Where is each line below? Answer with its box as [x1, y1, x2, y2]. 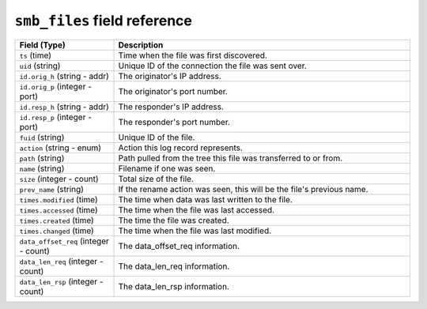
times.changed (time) [19, 225, 94, 236]
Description [118, 40, 164, 51]
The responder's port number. [118, 116, 231, 127]
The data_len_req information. [118, 261, 230, 272]
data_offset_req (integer [19, 236, 110, 247]
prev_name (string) [19, 183, 85, 194]
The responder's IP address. [118, 101, 225, 112]
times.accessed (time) [19, 204, 98, 215]
